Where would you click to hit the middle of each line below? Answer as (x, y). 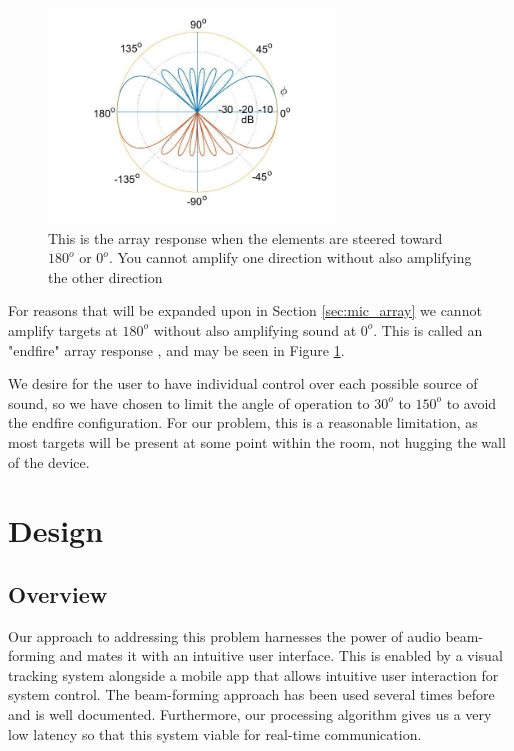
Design (56, 530)
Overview (58, 593)
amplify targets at (63, 329)
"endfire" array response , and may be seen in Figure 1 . (176, 349)
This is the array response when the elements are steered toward (245, 237)
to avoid (471, 402)
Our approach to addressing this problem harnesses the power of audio (224, 635)
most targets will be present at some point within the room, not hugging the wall (257, 441)
